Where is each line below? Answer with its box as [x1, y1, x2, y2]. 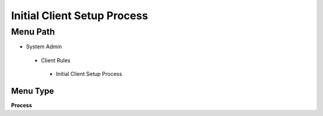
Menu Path [11, 26, 55, 37]
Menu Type [11, 86, 54, 96]
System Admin [26, 43, 62, 50]
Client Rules [41, 57, 71, 64]
